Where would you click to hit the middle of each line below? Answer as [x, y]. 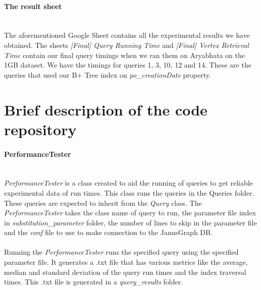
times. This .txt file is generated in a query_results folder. [94, 282]
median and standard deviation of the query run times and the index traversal [125, 272]
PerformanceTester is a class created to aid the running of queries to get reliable [128, 183]
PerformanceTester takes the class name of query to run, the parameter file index [130, 213]
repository [40, 129]
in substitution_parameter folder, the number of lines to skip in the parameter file [130, 222]
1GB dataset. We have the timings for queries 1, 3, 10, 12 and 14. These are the [128, 65]
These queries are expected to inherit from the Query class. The [103, 202]
